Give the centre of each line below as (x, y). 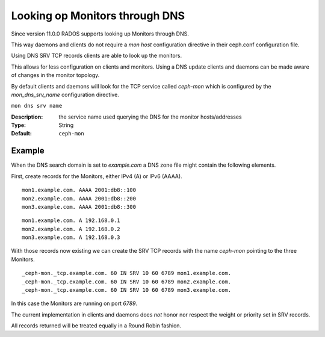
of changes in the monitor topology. (55, 75)
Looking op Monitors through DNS (98, 16)
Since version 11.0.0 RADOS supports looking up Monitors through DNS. (100, 34)
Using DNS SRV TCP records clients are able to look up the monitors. (97, 56)
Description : (27, 117)
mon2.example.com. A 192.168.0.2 (71, 229)
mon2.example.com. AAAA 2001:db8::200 (79, 198)
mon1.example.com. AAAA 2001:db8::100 (79, 190)
